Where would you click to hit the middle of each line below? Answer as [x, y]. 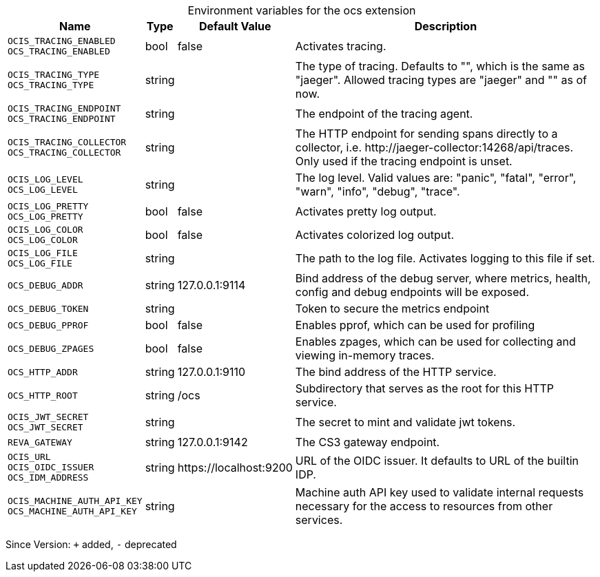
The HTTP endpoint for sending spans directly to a [426, 134]
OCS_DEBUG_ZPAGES [51, 348]
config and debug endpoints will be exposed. [412, 292]
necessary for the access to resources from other [424, 506]
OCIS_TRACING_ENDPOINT [64, 108]
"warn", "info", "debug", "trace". [377, 191]
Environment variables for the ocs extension [302, 10]
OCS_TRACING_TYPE [51, 85]
